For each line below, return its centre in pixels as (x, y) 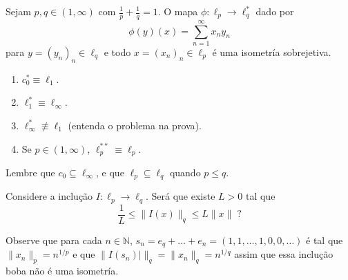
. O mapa (178, 11)
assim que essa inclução (284, 254)
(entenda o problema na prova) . (135, 125)
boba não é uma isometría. (62, 271)
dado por (275, 11)
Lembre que (30, 172)
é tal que (325, 240)
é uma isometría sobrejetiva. (272, 52)
